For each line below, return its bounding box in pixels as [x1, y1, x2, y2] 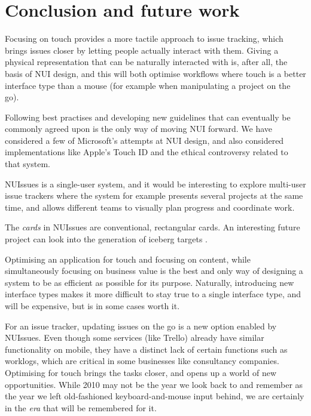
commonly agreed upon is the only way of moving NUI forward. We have [5, 122, 273, 135]
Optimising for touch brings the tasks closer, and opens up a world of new [5, 366, 277, 378]
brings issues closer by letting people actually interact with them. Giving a [5, 44, 279, 56]
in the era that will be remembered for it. [5, 401, 157, 414]
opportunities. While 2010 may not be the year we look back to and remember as [5, 378, 303, 390]
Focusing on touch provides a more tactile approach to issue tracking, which [5, 32, 283, 45]
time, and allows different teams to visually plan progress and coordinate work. [5, 201, 295, 213]
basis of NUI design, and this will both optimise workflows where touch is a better [5, 67, 306, 79]
